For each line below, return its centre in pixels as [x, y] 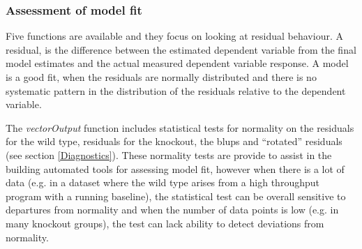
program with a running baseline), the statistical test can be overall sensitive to [176, 196]
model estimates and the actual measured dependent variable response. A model [177, 63]
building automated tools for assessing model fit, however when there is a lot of [175, 168]
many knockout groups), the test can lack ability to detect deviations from [165, 223]
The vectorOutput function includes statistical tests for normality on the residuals [180, 127]
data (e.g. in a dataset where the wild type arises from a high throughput [163, 182]
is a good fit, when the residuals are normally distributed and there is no [161, 77]
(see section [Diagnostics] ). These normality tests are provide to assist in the [169, 154]
